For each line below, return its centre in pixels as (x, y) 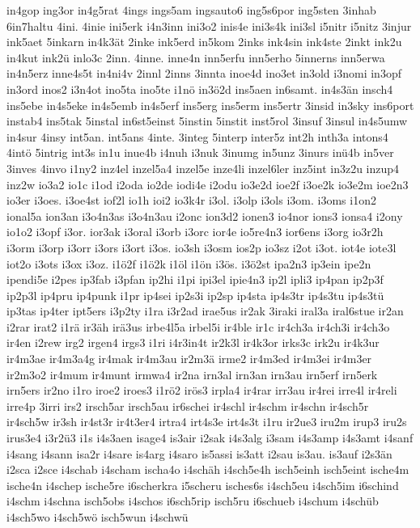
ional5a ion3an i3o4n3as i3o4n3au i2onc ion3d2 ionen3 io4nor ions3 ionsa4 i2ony (205, 215)
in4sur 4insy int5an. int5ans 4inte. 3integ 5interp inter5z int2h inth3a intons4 (197, 136)
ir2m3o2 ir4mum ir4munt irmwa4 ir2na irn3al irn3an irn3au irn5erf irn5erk (192, 374)
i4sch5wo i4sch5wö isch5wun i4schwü (98, 517)
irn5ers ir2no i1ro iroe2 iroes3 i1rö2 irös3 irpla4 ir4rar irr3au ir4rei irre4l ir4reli (202, 390)
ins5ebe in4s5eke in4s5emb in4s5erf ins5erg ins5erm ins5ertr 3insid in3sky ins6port (210, 105)
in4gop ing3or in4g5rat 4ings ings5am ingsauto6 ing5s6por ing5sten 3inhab (191, 10)
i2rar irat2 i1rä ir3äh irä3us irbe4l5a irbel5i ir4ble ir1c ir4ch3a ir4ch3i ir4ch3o (198, 326)
